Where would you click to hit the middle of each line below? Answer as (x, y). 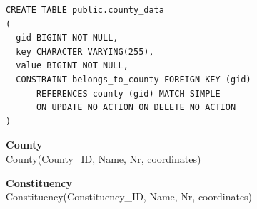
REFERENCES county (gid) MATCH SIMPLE (128, 93)
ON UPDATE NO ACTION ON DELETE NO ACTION (136, 108)
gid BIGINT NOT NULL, (67, 38)
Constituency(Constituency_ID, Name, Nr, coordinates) (129, 197)
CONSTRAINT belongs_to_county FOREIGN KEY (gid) (133, 79)
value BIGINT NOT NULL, (72, 66)
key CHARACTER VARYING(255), (85, 52)
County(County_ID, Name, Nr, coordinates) (104, 158)
